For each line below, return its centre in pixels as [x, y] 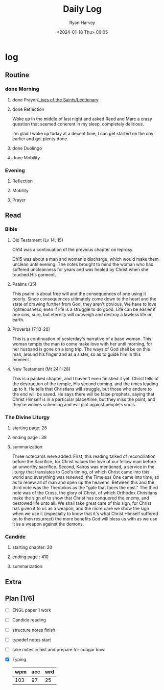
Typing [19, 659]
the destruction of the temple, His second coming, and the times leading [85, 384]
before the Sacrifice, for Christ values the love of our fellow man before [84, 461]
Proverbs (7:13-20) [31, 329]
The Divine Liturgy [27, 417]
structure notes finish [34, 630]
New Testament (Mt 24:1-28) [41, 369]
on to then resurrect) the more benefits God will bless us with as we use [85, 518]
